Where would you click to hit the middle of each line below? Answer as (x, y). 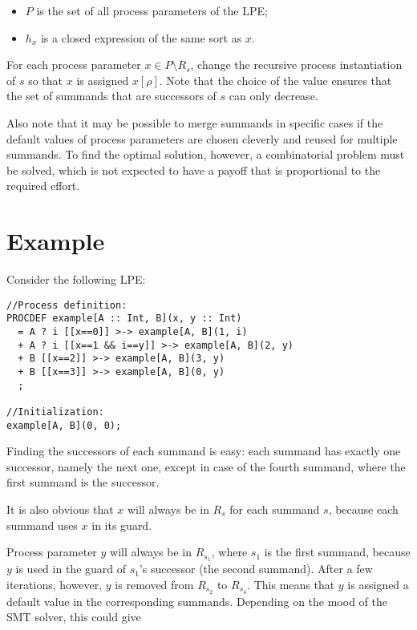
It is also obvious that (60, 509)
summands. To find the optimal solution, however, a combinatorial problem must (206, 154)
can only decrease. (273, 96)
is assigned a (378, 584)
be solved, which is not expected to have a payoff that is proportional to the (194, 170)
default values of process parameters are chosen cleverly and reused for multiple (202, 138)
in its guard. (122, 525)
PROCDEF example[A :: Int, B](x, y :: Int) (124, 319)
